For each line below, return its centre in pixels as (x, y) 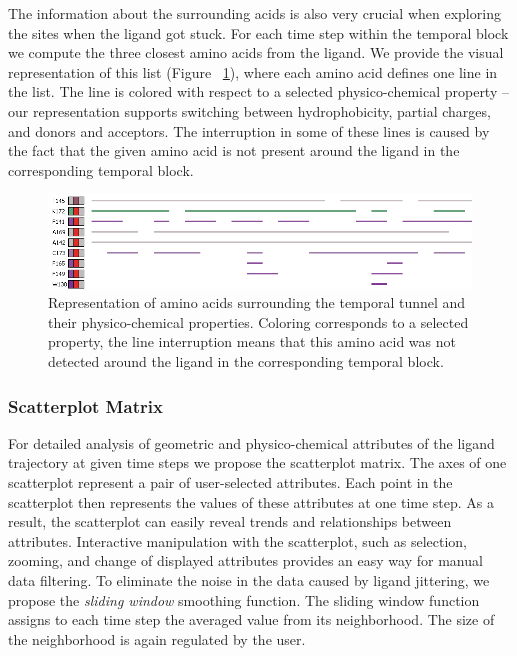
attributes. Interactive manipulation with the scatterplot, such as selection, (238, 540)
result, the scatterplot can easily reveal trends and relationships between (230, 521)
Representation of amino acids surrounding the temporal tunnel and (257, 302)
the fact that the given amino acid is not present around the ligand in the (234, 150)
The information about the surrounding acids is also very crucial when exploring (254, 13)
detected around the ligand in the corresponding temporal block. (246, 361)
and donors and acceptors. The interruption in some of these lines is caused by (249, 130)
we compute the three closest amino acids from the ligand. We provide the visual (256, 52)
